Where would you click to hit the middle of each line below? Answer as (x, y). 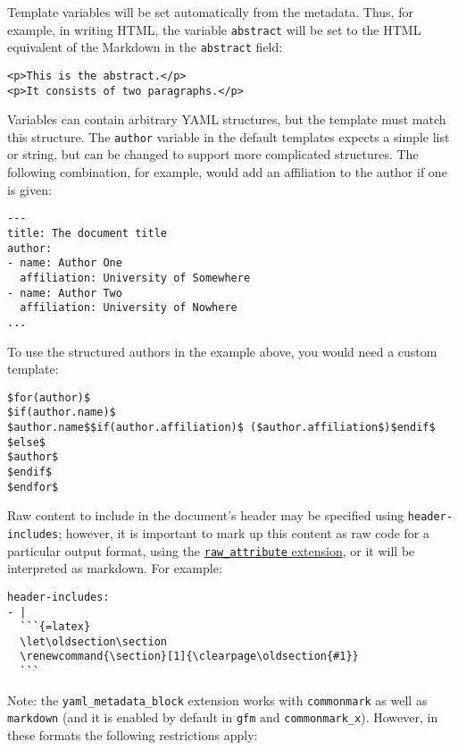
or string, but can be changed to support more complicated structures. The (213, 154)
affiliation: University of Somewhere (135, 278)
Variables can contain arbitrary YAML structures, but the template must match (227, 119)
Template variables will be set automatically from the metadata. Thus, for (210, 12)
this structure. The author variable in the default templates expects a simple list (229, 136)
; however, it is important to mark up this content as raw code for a (244, 532)
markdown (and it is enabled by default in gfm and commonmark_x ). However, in (223, 717)
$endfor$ (33, 487)
